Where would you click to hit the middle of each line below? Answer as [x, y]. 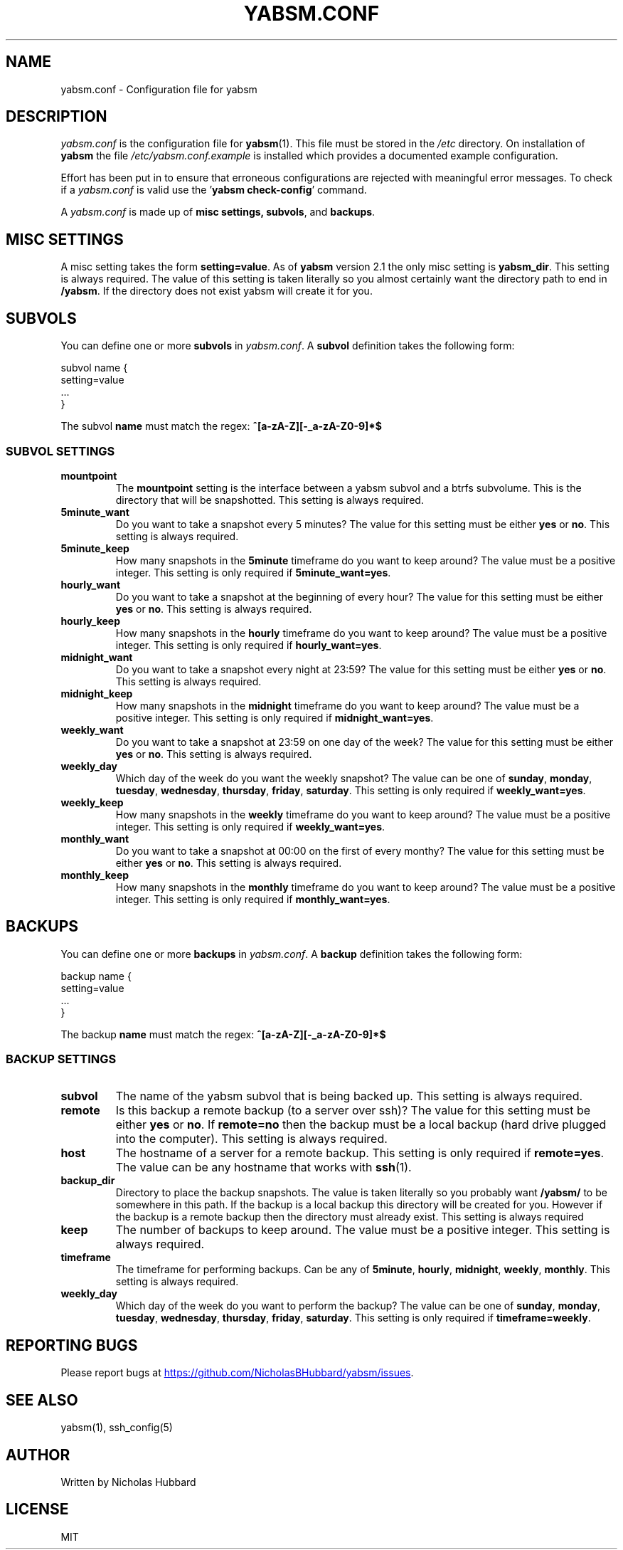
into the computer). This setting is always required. [251, 1139]
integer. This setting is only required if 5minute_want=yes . [253, 572]
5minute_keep [95, 548]
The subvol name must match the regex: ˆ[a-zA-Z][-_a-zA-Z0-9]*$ [221, 426]
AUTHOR [38, 1455]
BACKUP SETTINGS [61, 1059]
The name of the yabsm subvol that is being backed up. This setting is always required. [349, 1096]
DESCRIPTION [57, 117]
